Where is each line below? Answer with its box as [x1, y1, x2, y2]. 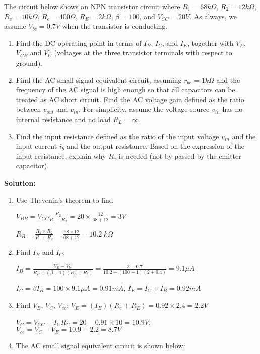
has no [222, 104, 243, 114]
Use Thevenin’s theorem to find [16, 194, 113, 205]
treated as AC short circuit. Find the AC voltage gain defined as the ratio [16, 94, 244, 104]
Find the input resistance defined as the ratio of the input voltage [16, 131, 219, 141]
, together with [187, 37, 234, 48]
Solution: [4, 177, 36, 188]
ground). [16, 57, 42, 68]
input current [16, 141, 57, 151]
